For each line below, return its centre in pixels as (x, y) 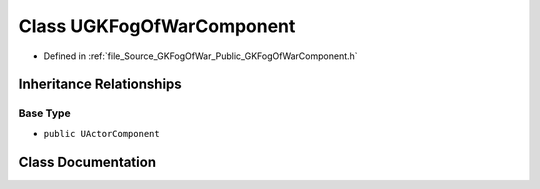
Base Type (44, 113)
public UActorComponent (101, 133)
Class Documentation (87, 161)
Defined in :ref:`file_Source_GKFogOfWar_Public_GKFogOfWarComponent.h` (201, 56)
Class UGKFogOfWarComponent (157, 26)
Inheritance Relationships (100, 84)
